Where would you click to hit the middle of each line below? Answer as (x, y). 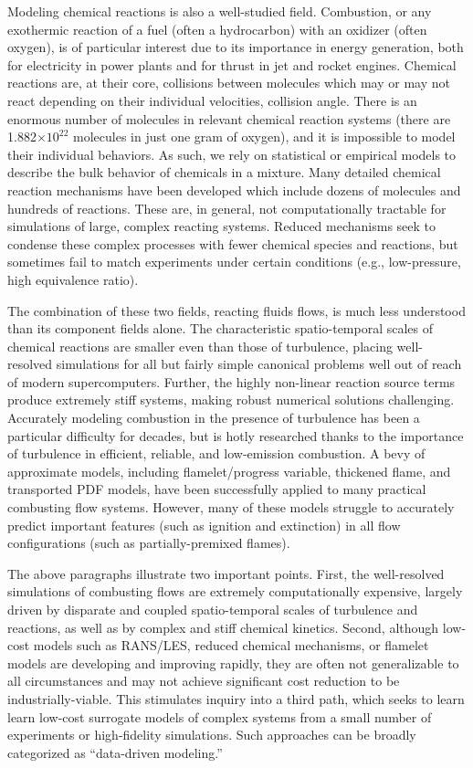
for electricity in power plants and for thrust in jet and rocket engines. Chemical (232, 64)
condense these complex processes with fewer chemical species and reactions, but (233, 243)
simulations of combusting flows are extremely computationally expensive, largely (235, 591)
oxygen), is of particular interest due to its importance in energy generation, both (236, 47)
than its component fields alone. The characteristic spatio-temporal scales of (221, 328)
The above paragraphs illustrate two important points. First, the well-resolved (226, 573)
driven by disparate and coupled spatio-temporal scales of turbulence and (213, 609)
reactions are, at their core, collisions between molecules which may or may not (229, 83)
